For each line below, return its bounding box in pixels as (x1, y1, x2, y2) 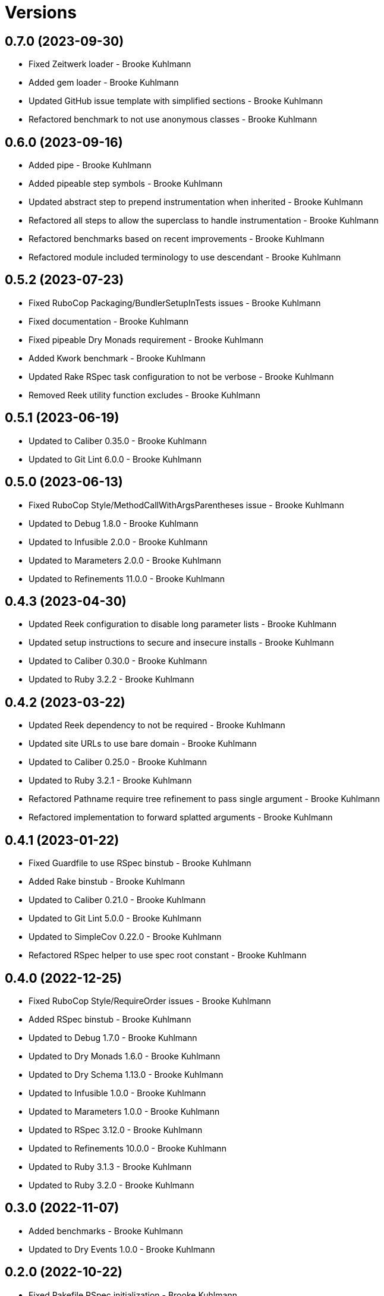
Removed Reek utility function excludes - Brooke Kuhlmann (29, 389, 260, 400)
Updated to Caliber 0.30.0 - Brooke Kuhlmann (29, 656, 207, 666)
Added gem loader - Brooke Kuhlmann (29, 77, 179, 88)
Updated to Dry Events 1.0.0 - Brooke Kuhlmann (29, 1244, 215, 1254)
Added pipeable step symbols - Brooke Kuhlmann (29, 178, 223, 189)
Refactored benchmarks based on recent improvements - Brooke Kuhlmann (29, 234, 325, 244)
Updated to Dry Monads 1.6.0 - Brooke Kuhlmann (29, 1050, 221, 1061)
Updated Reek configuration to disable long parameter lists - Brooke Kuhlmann (29, 619, 336, 630)
